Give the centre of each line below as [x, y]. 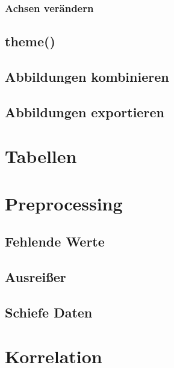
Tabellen [41, 156]
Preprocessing [64, 203]
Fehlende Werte [55, 241]
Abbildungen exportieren [85, 112]
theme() [30, 41]
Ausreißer [36, 277]
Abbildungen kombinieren [87, 77]
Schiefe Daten [49, 312]
